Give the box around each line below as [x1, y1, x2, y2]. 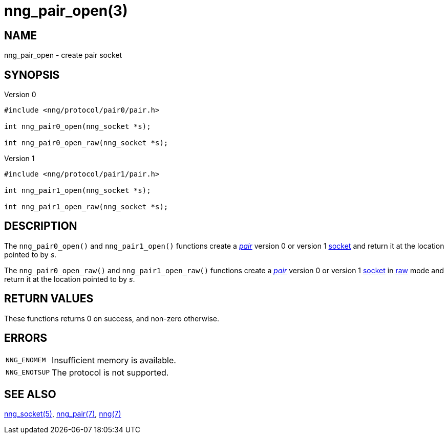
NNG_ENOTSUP [6, 368, 50, 377]
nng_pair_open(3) [4, 2, 128, 19]
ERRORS [4, 332, 48, 345]
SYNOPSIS [4, 68, 60, 81]
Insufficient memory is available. [52, 355, 176, 365]
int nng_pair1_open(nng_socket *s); [4, 186, 151, 195]
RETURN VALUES [4, 292, 94, 305]
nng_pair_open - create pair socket [4, 51, 122, 60]
